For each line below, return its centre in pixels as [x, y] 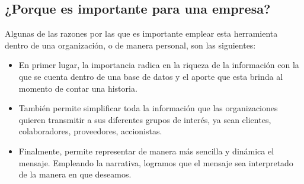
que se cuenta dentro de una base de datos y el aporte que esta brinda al [151, 76]
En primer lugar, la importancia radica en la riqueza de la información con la [159, 65]
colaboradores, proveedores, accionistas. [90, 131]
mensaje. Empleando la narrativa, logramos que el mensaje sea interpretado [156, 162]
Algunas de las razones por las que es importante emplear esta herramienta [141, 33]
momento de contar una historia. [78, 88]
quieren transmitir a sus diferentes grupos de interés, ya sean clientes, [145, 119]
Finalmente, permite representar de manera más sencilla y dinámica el [146, 151]
